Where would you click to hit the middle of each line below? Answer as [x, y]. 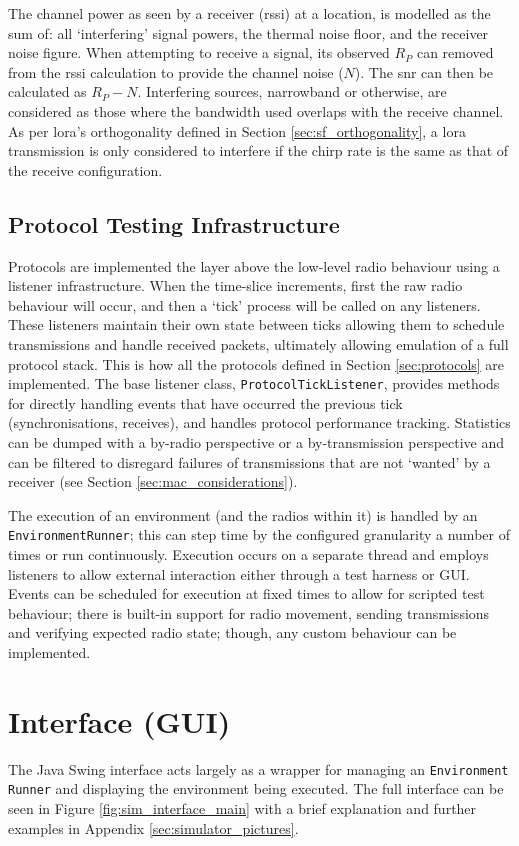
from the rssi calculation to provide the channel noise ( [176, 71]
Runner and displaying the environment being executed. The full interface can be [256, 788]
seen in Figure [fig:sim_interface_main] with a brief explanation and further [242, 807]
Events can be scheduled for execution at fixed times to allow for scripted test [246, 593]
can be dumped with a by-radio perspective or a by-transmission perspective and [256, 441]
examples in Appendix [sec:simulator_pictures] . [153, 827]
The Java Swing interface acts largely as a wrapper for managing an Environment [258, 768]
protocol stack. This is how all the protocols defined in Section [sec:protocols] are [256, 363]
